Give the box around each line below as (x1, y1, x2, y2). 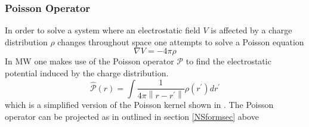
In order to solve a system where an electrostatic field (5, 24, 200, 36)
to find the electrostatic (186, 55, 271, 67)
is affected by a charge (211, 24, 292, 36)
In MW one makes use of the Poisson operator (5, 55, 174, 67)
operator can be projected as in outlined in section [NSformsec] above (5, 110, 259, 122)
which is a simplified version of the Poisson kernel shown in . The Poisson (5, 98, 274, 111)
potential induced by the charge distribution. (5, 67, 169, 79)
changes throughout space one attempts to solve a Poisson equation (57, 35, 304, 48)
